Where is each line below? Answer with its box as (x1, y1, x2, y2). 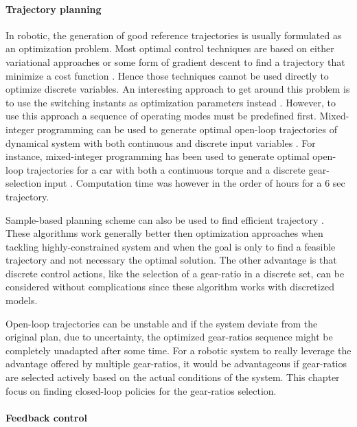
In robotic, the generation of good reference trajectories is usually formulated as (5, 27, 342, 42)
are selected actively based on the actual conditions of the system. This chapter (5, 370, 340, 384)
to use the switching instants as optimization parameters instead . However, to (5, 95, 336, 109)
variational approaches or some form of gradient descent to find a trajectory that (5, 54, 345, 69)
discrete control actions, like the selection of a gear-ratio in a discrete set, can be (5, 266, 345, 280)
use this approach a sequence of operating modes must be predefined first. (5, 108, 316, 123)
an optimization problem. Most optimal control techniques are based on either (5, 41, 334, 56)
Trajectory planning (5, 1, 102, 16)
